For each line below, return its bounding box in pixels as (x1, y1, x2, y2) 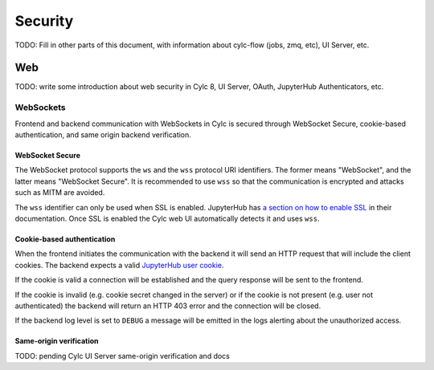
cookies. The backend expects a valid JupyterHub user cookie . (14, 260, 224, 270)
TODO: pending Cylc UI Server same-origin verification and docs (14, 351, 231, 360)
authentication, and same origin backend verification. (14, 129, 192, 140)
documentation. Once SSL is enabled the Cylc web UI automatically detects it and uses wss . (14, 213, 320, 223)
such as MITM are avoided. (14, 188, 105, 197)
